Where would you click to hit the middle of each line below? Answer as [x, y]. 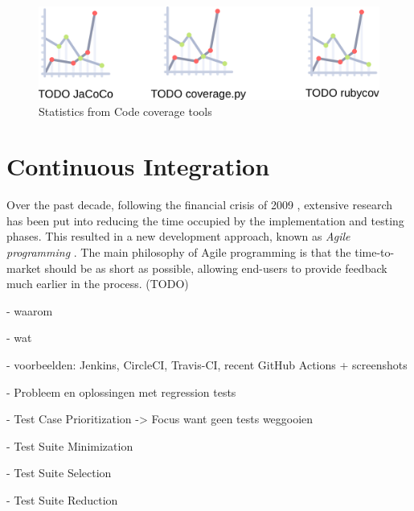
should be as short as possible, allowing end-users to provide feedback [216, 268]
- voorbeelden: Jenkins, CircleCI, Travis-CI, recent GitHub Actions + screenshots [207, 365]
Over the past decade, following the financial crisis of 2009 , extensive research [200, 205]
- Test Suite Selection [59, 473]
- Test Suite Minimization [70, 445]
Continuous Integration [138, 166]
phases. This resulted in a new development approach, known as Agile [178, 236]
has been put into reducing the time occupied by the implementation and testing [205, 220]
